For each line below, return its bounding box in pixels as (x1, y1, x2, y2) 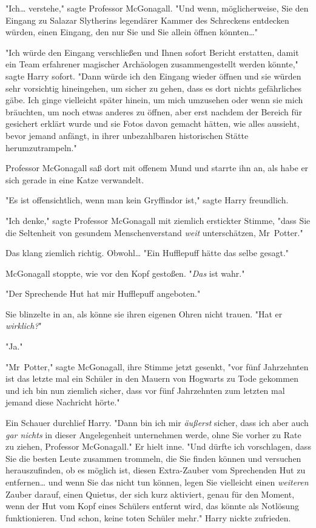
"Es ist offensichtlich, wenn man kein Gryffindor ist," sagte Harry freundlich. (5, 194, 289, 206)
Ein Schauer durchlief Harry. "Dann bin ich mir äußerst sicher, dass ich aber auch (5, 416, 309, 429)
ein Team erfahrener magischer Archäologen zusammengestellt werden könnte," (5, 58, 298, 70)
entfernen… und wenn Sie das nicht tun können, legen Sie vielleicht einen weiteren (5, 476, 309, 488)
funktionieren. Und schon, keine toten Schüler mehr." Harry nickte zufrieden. (5, 511, 291, 524)
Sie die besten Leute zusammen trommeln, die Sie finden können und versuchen (5, 452, 301, 464)
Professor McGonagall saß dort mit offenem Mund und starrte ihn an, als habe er (5, 161, 309, 174)
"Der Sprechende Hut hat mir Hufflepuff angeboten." (5, 287, 201, 300)
